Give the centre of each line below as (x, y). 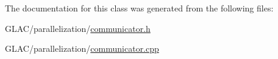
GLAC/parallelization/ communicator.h (78, 28)
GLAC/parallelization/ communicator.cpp (82, 48)
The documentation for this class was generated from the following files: (139, 8)
